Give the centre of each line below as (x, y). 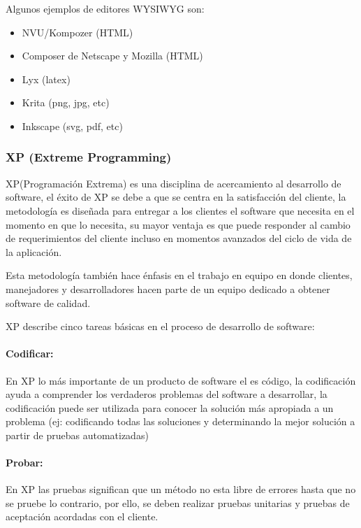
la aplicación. (34, 251)
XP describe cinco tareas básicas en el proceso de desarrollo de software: (160, 326)
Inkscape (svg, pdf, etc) (72, 126)
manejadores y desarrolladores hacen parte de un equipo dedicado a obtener (168, 288)
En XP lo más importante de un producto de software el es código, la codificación (181, 380)
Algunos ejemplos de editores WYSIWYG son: (105, 8)
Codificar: (30, 354)
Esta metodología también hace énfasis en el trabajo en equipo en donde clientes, (179, 275)
